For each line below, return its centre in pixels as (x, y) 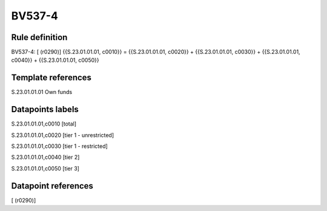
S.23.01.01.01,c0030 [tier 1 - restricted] (60, 146)
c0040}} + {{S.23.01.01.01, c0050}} (55, 60)
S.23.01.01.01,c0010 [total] (44, 124)
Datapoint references (52, 186)
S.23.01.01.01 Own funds (42, 92)
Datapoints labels (45, 109)
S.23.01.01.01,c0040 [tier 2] (45, 157)
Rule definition (39, 37)
